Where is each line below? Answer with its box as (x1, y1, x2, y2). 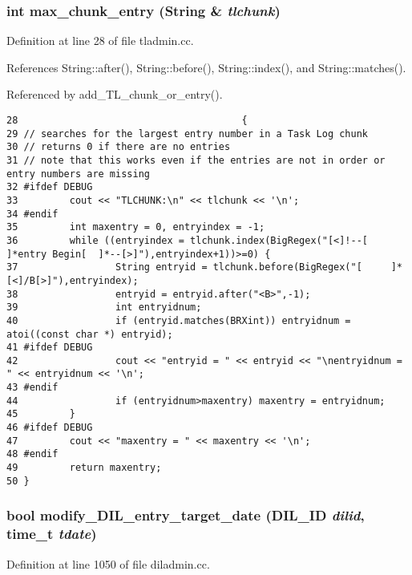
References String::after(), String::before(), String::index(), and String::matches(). (6, 59, 406, 75)
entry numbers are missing (6, 168, 150, 180)
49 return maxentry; (6, 462, 162, 474)
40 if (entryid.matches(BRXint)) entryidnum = (6, 314, 351, 326)
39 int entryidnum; (6, 302, 202, 314)
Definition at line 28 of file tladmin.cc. (6, 32, 194, 49)
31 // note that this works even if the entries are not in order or (6, 154, 386, 166)
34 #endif (6, 208, 59, 220)
